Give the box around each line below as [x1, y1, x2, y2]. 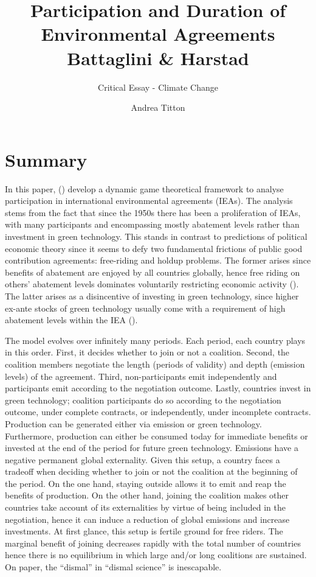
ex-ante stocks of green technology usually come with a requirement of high [5, 301, 286, 314]
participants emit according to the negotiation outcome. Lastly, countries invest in [5, 382, 311, 394]
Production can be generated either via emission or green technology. [5, 417, 262, 430]
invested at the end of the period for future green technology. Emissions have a [5, 441, 298, 454]
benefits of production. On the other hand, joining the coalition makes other [5, 489, 289, 502]
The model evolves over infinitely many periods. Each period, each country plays [5, 334, 306, 346]
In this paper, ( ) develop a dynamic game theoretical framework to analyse [5, 182, 284, 195]
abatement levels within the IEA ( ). [5, 313, 138, 326]
